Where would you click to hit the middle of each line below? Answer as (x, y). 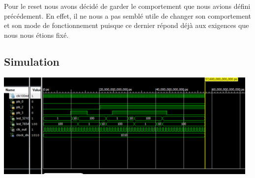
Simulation (32, 61)
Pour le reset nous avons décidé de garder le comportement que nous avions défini (127, 6)
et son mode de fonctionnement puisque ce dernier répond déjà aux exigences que (127, 25)
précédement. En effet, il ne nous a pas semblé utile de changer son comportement (127, 15)
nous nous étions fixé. (36, 35)
